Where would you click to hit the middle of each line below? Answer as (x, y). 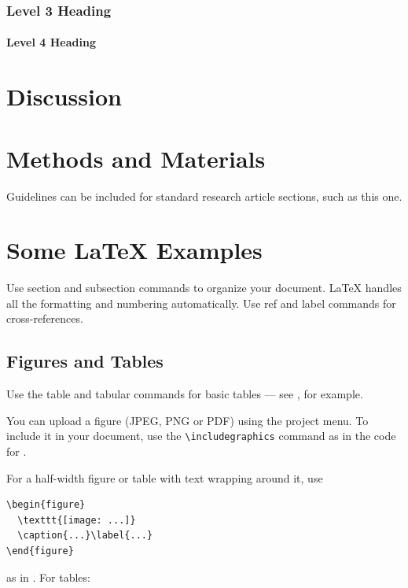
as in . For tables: (48, 577)
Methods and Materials (136, 158)
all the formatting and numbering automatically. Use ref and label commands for (201, 303)
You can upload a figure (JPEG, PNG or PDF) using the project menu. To (187, 420)
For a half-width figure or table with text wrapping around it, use (165, 477)
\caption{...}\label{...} (85, 536)
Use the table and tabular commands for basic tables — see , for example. (185, 394)
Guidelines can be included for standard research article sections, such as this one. (204, 196)
